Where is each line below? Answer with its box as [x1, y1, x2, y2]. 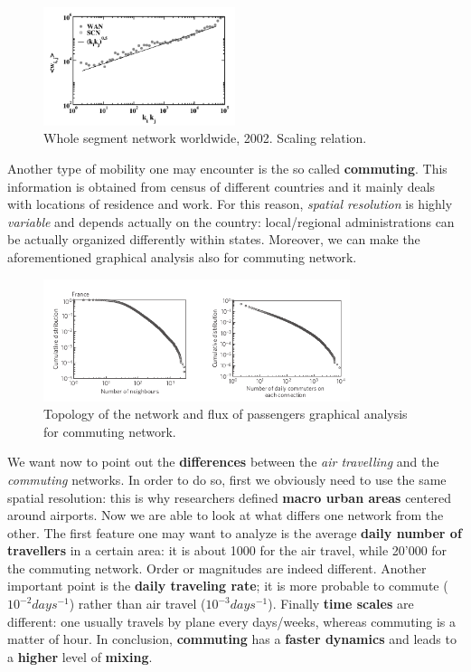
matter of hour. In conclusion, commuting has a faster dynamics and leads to [7, 629, 457, 648]
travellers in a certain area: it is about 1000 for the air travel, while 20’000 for [7, 541, 447, 560]
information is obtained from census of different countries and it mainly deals [7, 176, 436, 195]
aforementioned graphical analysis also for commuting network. [7, 247, 357, 266]
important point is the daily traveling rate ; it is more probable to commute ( [7, 576, 448, 595]
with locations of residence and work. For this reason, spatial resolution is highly [7, 194, 453, 213]
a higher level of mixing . [7, 647, 153, 666]
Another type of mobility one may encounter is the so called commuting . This [7, 158, 447, 177]
